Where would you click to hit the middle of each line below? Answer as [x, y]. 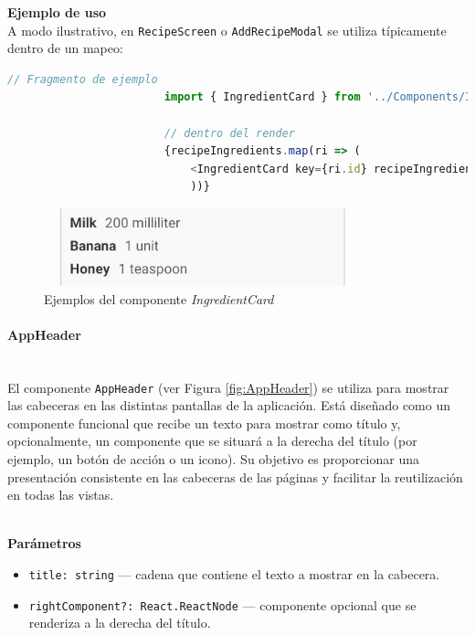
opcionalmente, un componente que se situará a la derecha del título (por [212, 441]
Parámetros [44, 543]
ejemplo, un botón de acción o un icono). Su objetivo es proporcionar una [213, 459]
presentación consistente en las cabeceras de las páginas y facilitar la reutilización [235, 476]
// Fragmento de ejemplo [83, 79]
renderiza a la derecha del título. [120, 623]
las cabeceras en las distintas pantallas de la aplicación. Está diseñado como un [229, 405]
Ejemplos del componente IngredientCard [159, 298]
